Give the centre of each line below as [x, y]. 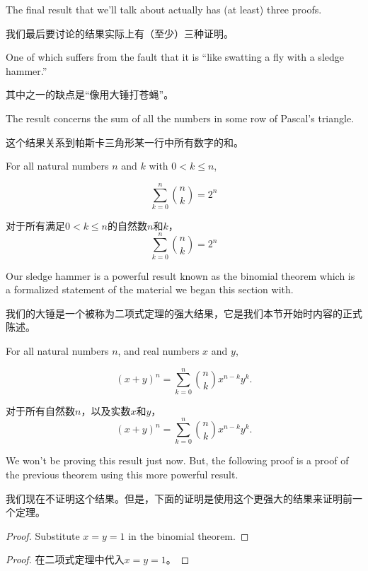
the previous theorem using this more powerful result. [122, 474]
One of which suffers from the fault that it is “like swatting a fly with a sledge [175, 57]
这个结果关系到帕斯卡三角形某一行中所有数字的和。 [125, 142]
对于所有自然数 [40, 410]
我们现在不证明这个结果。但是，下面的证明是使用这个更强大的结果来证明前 [179, 498]
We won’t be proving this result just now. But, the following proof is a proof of [177, 460]
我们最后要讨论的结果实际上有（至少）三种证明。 [120, 33]
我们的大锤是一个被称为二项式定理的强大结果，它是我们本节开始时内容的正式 [184, 313]
